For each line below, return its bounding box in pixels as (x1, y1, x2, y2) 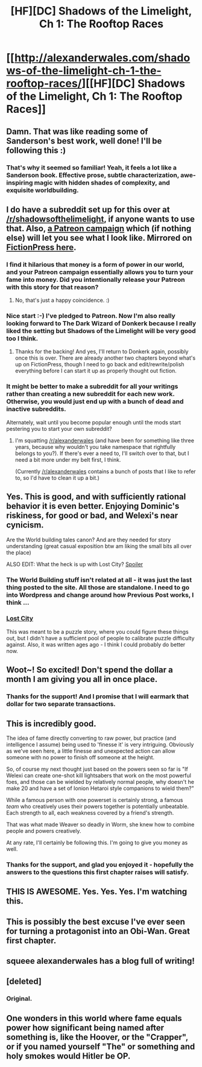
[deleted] (6, 976, 42, 987)
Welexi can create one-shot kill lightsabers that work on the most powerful (6, 771, 192, 779)
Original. (6, 995, 33, 1003)
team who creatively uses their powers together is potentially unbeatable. (6, 803, 189, 810)
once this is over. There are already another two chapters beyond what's (14, 354, 196, 362)
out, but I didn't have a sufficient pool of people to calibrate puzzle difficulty (6, 634, 195, 642)
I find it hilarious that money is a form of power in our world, (6, 260, 185, 269)
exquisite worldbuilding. (6, 186, 80, 194)
